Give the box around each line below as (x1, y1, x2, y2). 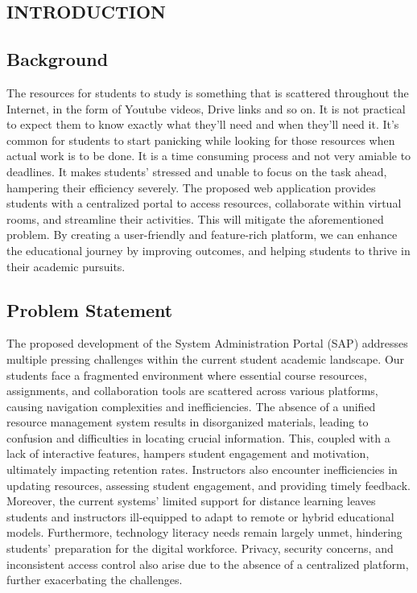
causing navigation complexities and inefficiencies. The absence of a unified (6, 397, 376, 414)
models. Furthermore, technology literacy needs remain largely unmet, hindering (6, 524, 403, 541)
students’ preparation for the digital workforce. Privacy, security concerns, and (6, 540, 394, 557)
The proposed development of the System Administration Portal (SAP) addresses (6, 335, 408, 352)
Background (6, 47, 109, 72)
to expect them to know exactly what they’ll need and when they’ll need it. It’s (6, 116, 399, 133)
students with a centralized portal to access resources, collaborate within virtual (6, 195, 402, 212)
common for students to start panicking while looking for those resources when (6, 131, 395, 148)
